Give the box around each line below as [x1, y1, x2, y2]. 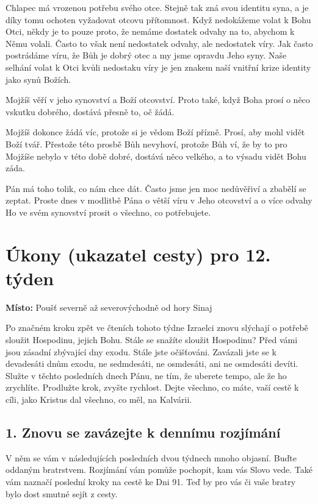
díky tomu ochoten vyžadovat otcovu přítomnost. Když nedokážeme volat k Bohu [5, 13, 311, 26]
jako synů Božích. [5, 73, 71, 85]
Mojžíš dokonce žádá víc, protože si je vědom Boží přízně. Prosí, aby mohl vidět [5, 126, 305, 138]
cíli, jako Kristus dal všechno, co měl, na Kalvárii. [5, 392, 192, 405]
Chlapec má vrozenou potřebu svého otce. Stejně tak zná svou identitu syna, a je [5, 1, 309, 13]
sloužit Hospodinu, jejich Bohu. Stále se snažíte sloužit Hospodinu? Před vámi [5, 333, 298, 346]
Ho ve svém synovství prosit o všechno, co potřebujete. [5, 205, 211, 218]
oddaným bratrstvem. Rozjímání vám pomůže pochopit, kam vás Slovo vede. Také [5, 463, 313, 476]
